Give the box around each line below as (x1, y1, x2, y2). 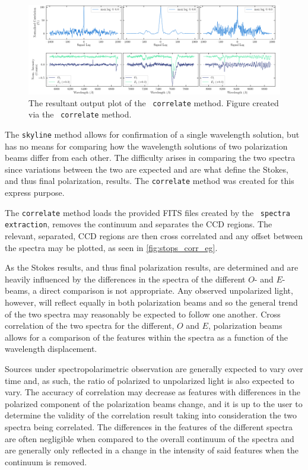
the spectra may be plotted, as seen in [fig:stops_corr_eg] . (5, 241, 218, 253)
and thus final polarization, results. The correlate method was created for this (5, 174, 294, 187)
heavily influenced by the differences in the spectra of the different (5, 272, 246, 285)
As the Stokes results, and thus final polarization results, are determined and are (5, 261, 299, 274)
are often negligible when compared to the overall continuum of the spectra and (5, 432, 294, 444)
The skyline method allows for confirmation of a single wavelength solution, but (5, 128, 300, 141)
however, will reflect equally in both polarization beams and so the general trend (5, 296, 298, 308)
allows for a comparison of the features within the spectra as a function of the (5, 331, 288, 343)
